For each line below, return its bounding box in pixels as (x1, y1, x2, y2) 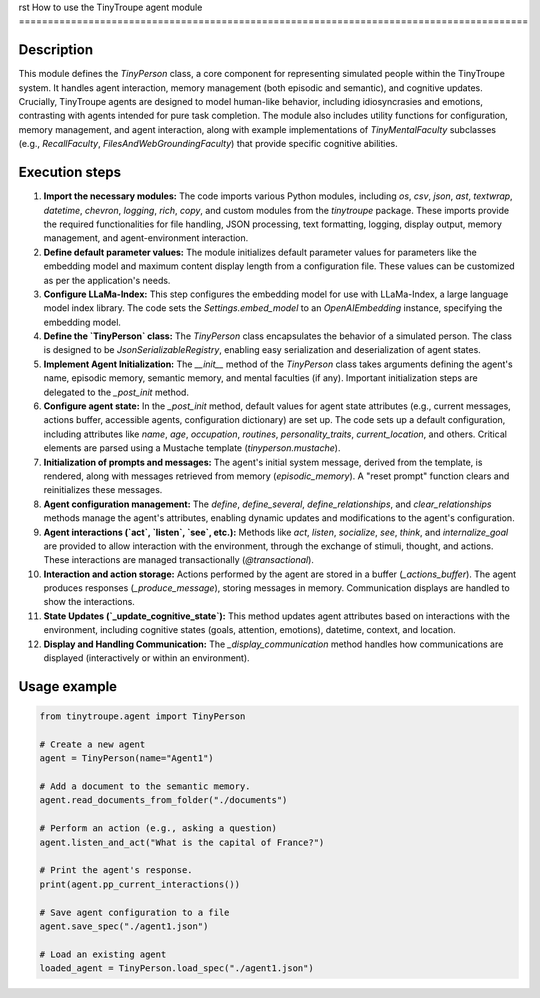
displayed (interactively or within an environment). (43, 652, 250, 664)
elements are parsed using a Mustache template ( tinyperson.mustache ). (43, 442, 341, 454)
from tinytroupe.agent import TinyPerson (39, 711, 246, 722)
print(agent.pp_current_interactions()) (39, 878, 240, 890)
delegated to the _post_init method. (43, 386, 190, 398)
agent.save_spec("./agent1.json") (39, 920, 209, 932)
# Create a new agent (39, 738, 146, 750)
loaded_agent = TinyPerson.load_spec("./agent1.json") (39, 963, 314, 974)
